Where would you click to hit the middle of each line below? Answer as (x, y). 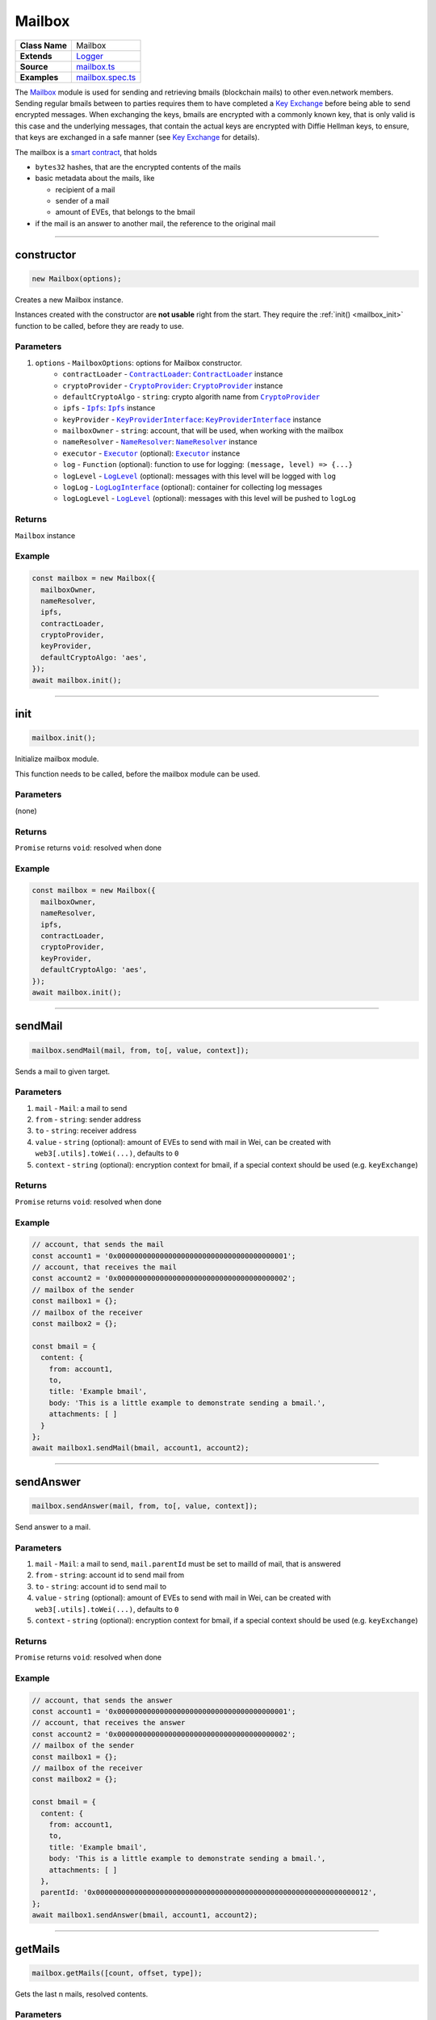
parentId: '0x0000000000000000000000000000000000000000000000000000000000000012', (209, 1892)
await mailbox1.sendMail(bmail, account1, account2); (140, 1448)
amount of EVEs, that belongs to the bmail (125, 212)
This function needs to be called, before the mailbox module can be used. (138, 774)
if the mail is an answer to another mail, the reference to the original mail (155, 223)
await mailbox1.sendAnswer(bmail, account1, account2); (145, 1915)
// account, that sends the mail (98, 1245)
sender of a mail (82, 201)
